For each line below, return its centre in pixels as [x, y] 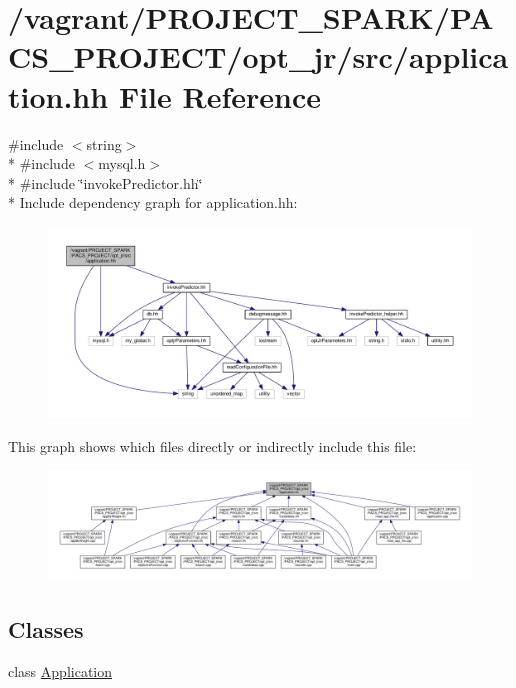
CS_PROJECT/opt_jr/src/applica [258, 56]
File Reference [219, 95]
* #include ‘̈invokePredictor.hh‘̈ [105, 182]
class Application [60, 671]
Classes [46, 629]
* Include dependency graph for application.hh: [153, 202]
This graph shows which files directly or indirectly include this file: [212, 445]
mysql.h [122, 163]
